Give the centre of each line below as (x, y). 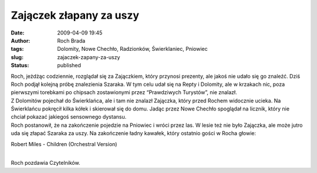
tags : (17, 49)
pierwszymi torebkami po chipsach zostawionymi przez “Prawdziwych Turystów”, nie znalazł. (124, 92)
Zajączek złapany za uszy (75, 15)
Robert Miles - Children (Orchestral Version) (64, 144)
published (69, 65)
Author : (21, 40)
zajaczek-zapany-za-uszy (89, 57)
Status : (20, 65)
